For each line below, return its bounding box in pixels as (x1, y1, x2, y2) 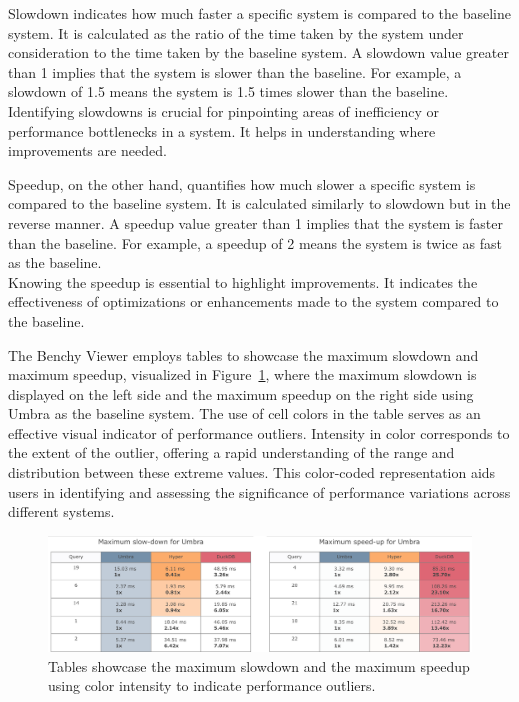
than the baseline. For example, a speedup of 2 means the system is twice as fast (8, 232, 502, 253)
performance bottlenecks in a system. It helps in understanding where (8, 120, 436, 141)
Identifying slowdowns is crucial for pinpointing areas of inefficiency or (8, 100, 439, 121)
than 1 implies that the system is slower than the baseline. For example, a (8, 61, 462, 82)
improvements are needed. (8, 140, 167, 161)
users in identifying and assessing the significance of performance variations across (8, 481, 511, 502)
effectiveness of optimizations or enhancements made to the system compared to (8, 291, 499, 312)
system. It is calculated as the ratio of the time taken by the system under (8, 22, 464, 43)
